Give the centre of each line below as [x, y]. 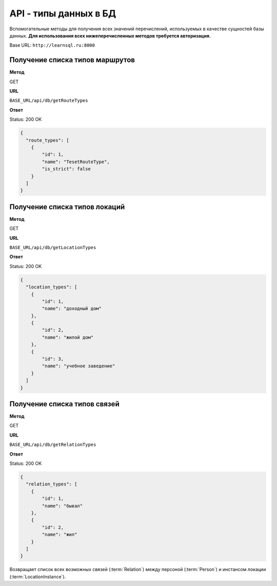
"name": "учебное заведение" [78, 366]
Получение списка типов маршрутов [72, 60]
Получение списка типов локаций [67, 207]
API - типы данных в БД [63, 13]
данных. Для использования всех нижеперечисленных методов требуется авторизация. [110, 35]
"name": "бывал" [62, 506]
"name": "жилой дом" [68, 337]
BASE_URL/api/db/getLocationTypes [53, 247]
